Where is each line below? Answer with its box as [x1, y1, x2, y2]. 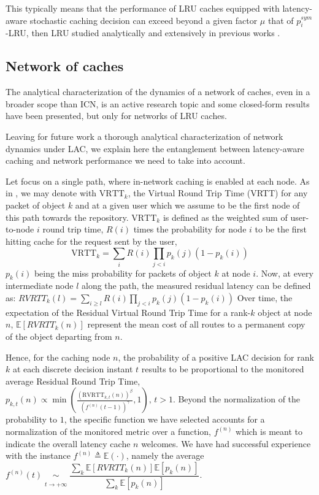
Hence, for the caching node [6, 350, 110, 363]
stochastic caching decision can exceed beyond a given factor [29, 13, 258, 26]
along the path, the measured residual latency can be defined [82, 279, 311, 292]
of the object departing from [6, 330, 112, 343]
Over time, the [237, 291, 293, 304]
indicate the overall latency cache [6, 437, 131, 450]
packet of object [6, 198, 66, 211]
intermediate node [6, 279, 74, 292]
